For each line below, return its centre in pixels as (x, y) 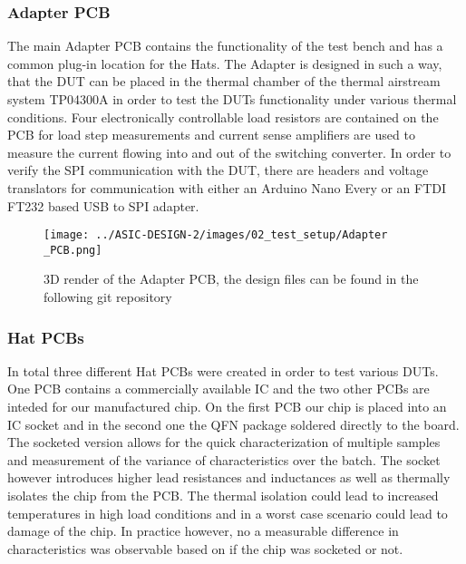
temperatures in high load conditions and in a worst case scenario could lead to (228, 513)
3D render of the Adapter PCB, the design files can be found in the (231, 279)
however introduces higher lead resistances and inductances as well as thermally (229, 477)
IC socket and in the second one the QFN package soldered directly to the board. (233, 424)
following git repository (108, 297)
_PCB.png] (73, 250)
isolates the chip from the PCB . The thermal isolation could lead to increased (223, 496)
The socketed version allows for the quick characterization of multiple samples (224, 442)
